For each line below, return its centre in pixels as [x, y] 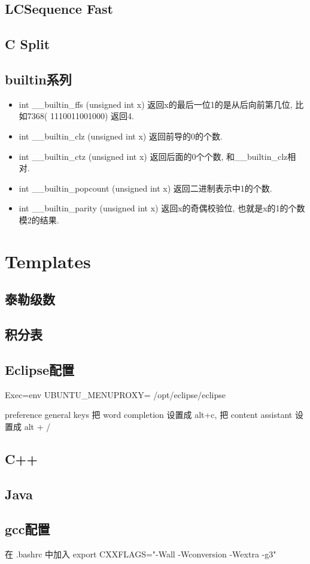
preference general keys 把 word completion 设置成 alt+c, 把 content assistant [149, 415]
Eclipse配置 [40, 369]
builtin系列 [38, 79]
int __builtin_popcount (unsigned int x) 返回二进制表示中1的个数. [145, 188]
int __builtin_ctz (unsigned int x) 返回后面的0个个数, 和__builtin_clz [153, 156]
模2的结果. [39, 219]
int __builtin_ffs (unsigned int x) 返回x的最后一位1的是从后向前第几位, [156, 104]
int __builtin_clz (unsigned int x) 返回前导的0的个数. [121, 136]
